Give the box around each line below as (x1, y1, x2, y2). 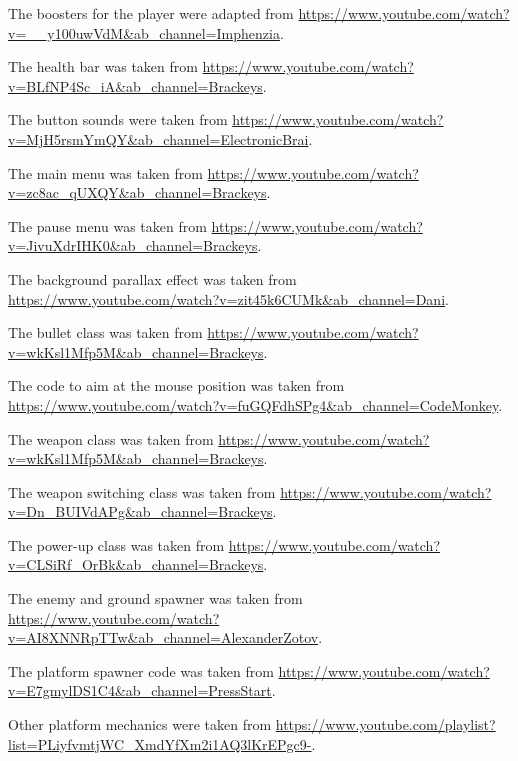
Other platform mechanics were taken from (8, 714, 272, 735)
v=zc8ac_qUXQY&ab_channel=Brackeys (8, 182, 267, 203)
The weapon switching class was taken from (8, 481, 276, 502)
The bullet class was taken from (8, 322, 203, 343)
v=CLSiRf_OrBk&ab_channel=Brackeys (8, 554, 264, 575)
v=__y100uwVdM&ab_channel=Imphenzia (8, 22, 280, 43)
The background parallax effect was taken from (8, 268, 297, 289)
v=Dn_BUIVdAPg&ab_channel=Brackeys (8, 501, 273, 522)
